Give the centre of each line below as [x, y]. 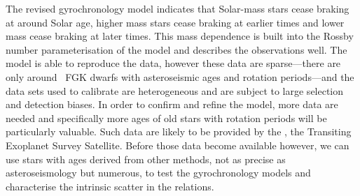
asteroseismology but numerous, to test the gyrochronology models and [158, 173]
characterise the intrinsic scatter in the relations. [110, 186]
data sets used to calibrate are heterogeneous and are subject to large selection [175, 90]
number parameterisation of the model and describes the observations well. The [176, 49]
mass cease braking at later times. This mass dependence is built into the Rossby [180, 36]
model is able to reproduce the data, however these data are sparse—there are [173, 63]
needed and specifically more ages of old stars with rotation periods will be [166, 118]
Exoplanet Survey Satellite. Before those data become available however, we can [178, 145]
